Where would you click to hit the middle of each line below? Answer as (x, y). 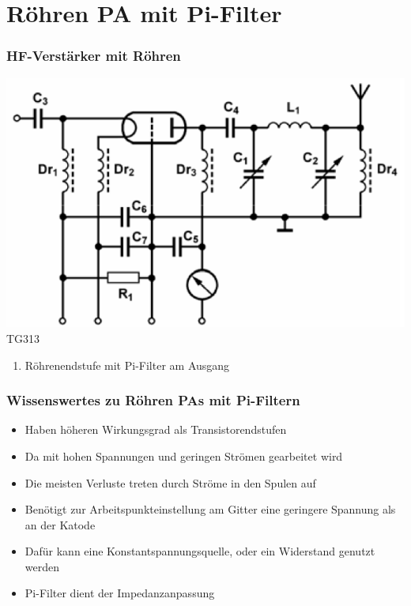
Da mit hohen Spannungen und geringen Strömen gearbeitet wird (184, 455)
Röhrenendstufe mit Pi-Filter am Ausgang (127, 365)
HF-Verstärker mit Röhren (94, 56)
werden (42, 566)
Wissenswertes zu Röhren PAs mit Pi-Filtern (153, 400)
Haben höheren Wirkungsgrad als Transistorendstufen (156, 429)
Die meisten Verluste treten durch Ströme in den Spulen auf (170, 482)
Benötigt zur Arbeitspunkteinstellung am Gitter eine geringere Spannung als (210, 509)
